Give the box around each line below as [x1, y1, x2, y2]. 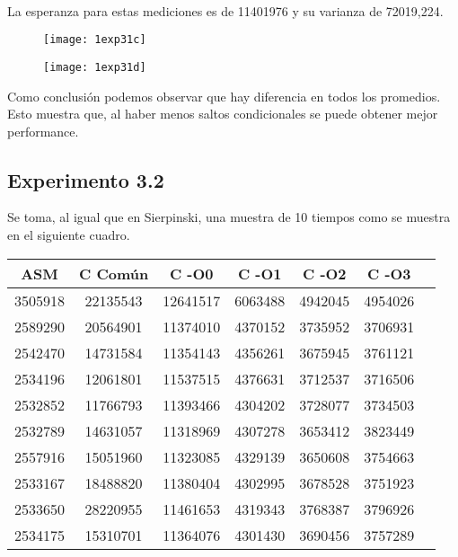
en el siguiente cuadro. [7, 225, 130, 244]
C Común [79, 262, 149, 284]
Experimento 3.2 [7, 165, 164, 193]
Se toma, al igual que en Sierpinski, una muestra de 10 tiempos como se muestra [7, 208, 451, 226]
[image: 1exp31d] [43, 60, 146, 74]
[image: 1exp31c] [43, 33, 146, 47]
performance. [7, 121, 79, 140]
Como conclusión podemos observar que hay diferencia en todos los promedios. [7, 86, 441, 105]
